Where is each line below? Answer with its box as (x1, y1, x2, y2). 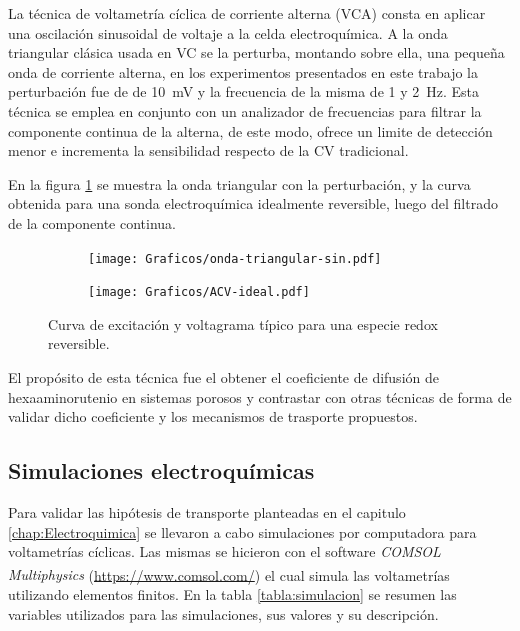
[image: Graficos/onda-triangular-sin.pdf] (88, 251, 382, 266)
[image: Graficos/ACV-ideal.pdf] (88, 285, 310, 300)
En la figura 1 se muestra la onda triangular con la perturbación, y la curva (8, 173, 471, 194)
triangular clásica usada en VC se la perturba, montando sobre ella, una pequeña (8, 42, 505, 63)
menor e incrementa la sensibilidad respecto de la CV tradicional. (8, 140, 409, 161)
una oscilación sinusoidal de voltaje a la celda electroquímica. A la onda (8, 22, 448, 43)
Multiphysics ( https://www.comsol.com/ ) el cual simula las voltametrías (8, 564, 450, 585)
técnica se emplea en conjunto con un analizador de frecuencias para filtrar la (8, 100, 482, 121)
